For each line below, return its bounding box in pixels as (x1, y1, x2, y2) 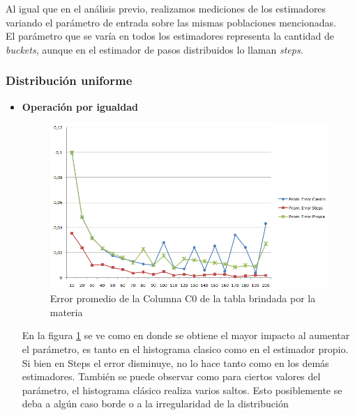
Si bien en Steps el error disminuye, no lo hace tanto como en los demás (22, 355, 329, 370)
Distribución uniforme (6, 72, 133, 89)
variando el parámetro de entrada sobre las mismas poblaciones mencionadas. (6, 15, 336, 29)
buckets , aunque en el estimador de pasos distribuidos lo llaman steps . (6, 42, 303, 56)
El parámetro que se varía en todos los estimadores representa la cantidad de (6, 29, 335, 43)
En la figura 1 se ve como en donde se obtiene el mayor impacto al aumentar (22, 328, 350, 343)
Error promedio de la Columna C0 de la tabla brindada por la (50, 291, 316, 306)
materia (50, 304, 83, 319)
